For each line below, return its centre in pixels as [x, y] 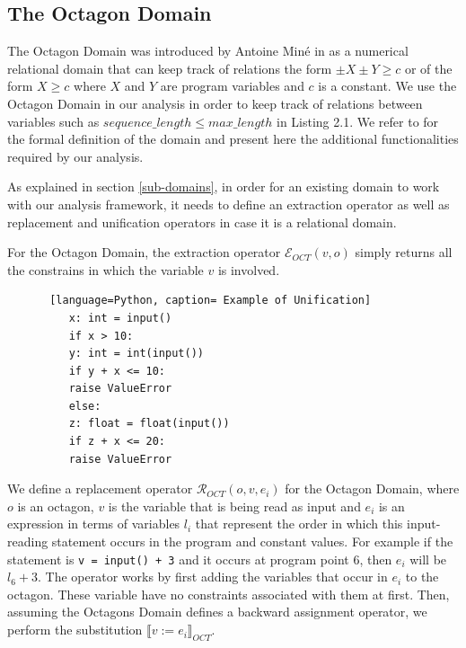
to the [422, 577]
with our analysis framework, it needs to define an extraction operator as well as [229, 204]
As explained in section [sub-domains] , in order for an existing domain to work [224, 186]
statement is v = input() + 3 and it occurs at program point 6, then [200, 559]
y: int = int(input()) [136, 354]
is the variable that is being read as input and [234, 506]
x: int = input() [120, 318]
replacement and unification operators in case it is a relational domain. [202, 222]
